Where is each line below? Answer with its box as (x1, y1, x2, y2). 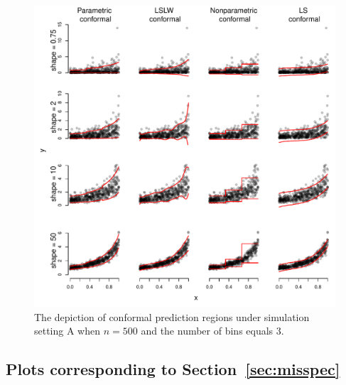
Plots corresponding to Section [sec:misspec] (6, 358, 340, 380)
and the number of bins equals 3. (141, 323, 284, 338)
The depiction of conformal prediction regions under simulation (34, 309, 310, 324)
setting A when (34, 323, 101, 338)
